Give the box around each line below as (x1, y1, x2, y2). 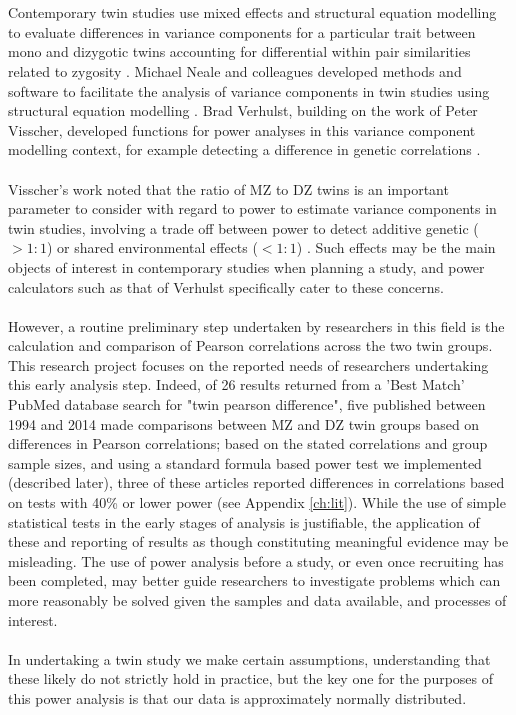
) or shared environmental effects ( (46, 237, 258, 258)
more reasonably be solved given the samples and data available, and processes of (8, 590, 507, 610)
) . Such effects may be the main (296, 237, 496, 258)
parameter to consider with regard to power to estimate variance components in (8, 198, 497, 219)
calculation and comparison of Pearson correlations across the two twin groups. (8, 335, 493, 356)
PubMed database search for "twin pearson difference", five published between (8, 394, 486, 415)
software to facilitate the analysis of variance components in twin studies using (8, 80, 490, 101)
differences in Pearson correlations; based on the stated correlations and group (8, 433, 488, 454)
